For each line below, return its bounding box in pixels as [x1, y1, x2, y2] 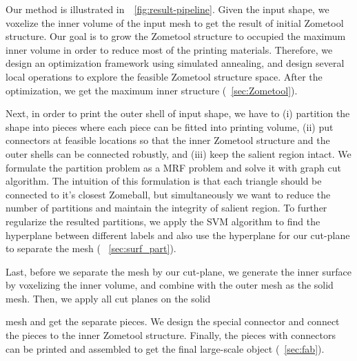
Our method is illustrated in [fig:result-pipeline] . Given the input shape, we [6, 2, 329, 16]
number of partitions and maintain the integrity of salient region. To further [6, 200, 327, 215]
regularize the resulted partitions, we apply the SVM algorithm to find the [6, 214, 320, 228]
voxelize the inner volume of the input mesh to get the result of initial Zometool [6, 15, 344, 30]
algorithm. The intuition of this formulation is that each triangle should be [6, 174, 322, 188]
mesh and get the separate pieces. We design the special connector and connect [6, 314, 340, 329]
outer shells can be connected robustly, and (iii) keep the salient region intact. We [6, 146, 351, 161]
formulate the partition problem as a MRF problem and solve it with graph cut [6, 160, 341, 174]
